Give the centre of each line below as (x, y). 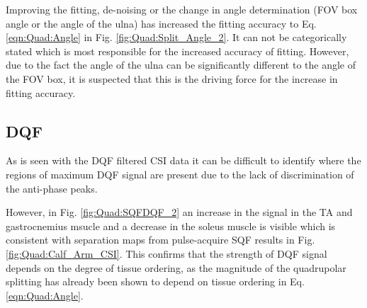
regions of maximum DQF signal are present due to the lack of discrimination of (180, 174)
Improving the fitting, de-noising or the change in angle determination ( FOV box (182, 9)
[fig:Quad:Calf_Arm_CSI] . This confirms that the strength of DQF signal (166, 253)
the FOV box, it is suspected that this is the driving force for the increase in (172, 78)
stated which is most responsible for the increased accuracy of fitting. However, (177, 51)
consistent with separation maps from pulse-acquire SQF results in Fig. (160, 240)
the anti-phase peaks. (52, 188)
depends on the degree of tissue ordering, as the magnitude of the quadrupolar (176, 267)
